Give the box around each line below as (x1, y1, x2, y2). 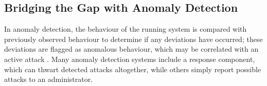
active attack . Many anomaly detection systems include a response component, (4, 53, 255, 64)
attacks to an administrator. (4, 74, 93, 84)
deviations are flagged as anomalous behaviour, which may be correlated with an (4, 44, 259, 54)
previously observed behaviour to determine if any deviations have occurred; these (4, 33, 263, 44)
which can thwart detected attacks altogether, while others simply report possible (4, 63, 261, 74)
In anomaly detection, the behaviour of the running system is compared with (4, 24, 247, 34)
